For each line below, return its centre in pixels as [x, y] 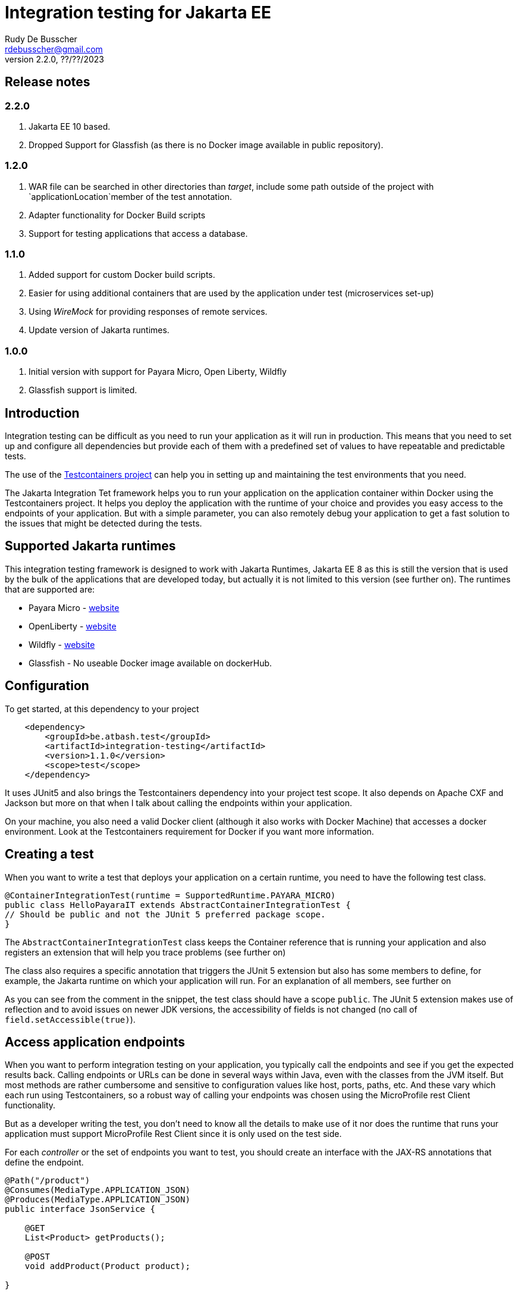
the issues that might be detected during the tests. [103, 524]
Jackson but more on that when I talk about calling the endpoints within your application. [179, 803]
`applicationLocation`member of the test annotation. [130, 196]
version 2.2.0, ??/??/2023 [54, 59]
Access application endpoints [95, 1042]
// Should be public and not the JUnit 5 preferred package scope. [165, 914]
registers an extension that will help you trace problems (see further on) [145, 952]
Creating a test [49, 854]
